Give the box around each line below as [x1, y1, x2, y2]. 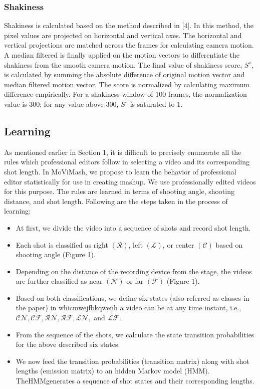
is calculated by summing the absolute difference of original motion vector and [4, 69, 245, 80]
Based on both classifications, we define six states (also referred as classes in [16, 292, 249, 303]
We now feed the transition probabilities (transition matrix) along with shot [16, 355, 249, 366]
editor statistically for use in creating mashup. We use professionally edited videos [4, 176, 256, 186]
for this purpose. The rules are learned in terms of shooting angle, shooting [4, 186, 234, 197]
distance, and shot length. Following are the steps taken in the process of [4, 196, 228, 206]
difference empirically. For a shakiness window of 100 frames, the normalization [4, 89, 247, 99]
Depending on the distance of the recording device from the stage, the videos [16, 266, 252, 276]
